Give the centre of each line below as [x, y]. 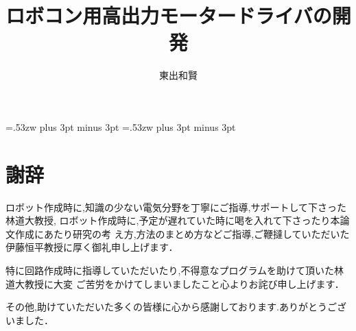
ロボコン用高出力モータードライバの [169, 15]
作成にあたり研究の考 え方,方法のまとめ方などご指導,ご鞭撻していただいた [182, 233]
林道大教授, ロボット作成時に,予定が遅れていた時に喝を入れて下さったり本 [173, 220]
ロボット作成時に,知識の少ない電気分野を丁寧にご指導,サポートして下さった [176, 207]
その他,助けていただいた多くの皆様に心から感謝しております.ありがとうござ [176, 307]
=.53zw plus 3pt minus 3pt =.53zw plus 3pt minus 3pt [121, 126]
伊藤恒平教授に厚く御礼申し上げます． [92, 247]
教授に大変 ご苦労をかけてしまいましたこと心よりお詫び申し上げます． [184, 283]
